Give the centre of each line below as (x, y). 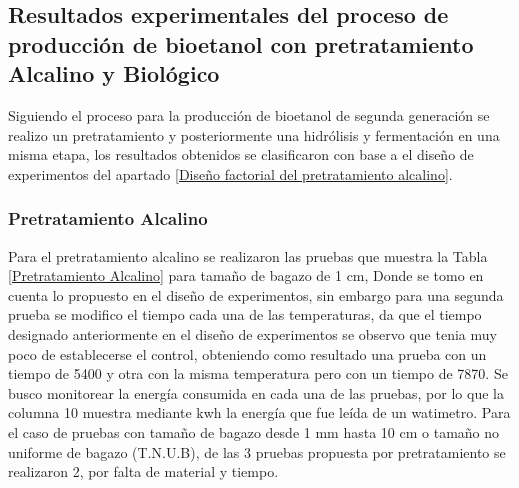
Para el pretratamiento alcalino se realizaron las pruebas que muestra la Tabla (248, 255)
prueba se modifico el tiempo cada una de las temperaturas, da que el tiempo (245, 314)
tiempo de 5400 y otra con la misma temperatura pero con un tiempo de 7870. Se (258, 373)
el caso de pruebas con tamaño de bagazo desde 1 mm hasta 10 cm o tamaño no (254, 431)
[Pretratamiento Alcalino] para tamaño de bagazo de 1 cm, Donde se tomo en (246, 275)
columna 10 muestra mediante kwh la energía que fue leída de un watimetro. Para (259, 412)
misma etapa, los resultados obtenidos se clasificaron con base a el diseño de (241, 154)
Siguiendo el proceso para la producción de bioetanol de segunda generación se (249, 114)
